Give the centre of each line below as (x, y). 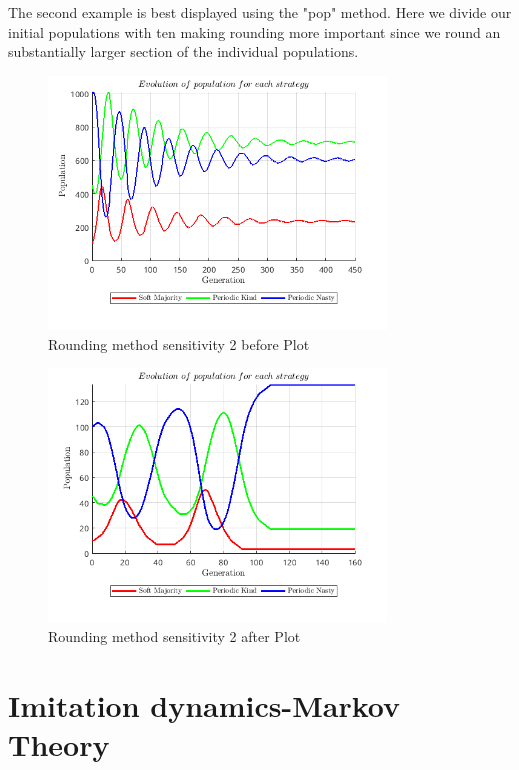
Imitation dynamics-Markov (204, 705)
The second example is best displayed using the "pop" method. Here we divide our (260, 12)
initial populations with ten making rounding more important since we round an (254, 31)
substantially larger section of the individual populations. (183, 51)
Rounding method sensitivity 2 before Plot (179, 343)
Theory (59, 744)
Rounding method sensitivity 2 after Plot (174, 636)
